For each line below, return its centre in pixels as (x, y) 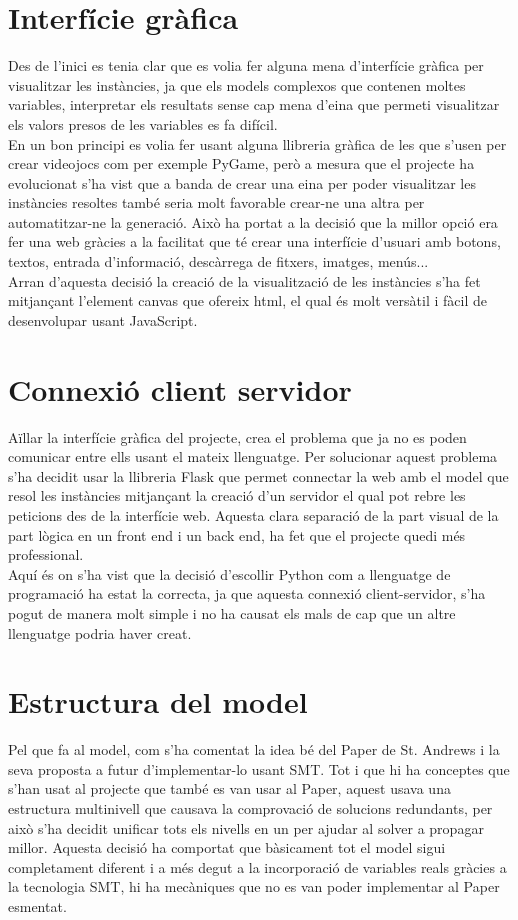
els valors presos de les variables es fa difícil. (143, 123)
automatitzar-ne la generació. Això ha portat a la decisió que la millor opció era (253, 221)
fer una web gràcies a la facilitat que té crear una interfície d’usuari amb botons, (254, 241)
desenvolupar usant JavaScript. (103, 319)
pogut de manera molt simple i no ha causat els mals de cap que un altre (232, 612)
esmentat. (37, 905)
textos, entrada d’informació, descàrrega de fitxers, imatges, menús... (218, 261)
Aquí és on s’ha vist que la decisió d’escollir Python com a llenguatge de (229, 573)
